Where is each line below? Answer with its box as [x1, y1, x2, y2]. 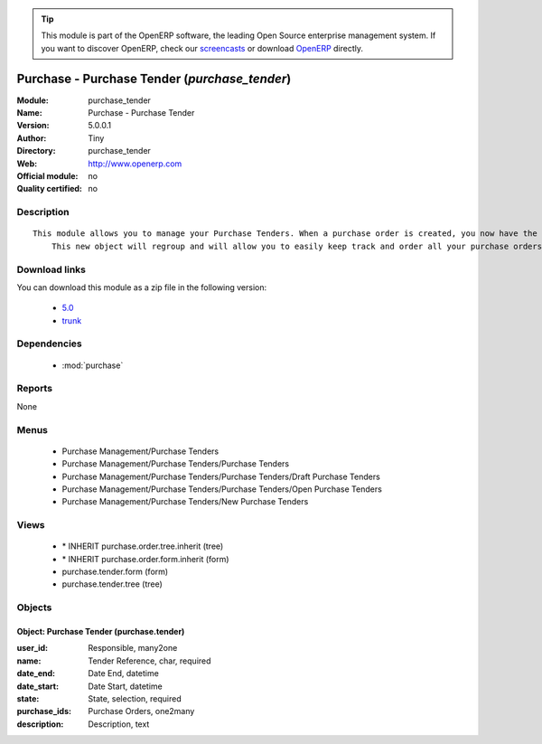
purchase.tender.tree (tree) [61, 579, 163, 589]
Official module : [16, 171, 79, 182]
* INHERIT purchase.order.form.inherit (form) [61, 553, 229, 564]
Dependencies [16, 337, 83, 350]
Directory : [16, 146, 56, 156]
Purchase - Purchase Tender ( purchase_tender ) [16, 71, 292, 86]
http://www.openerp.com [88, 158, 182, 169]
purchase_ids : [16, 706, 72, 717]
